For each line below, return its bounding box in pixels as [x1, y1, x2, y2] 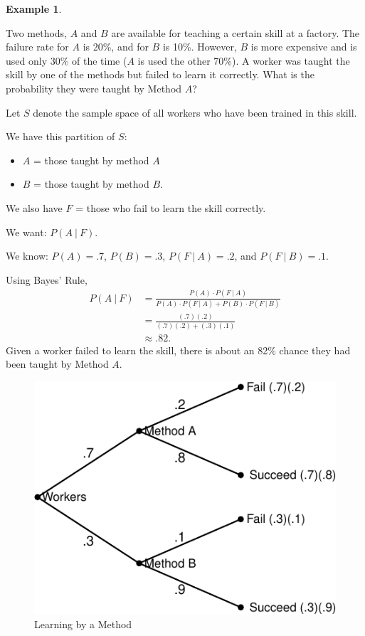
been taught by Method [6, 356, 109, 371]
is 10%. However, [162, 39, 237, 54]
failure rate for [6, 39, 69, 54]
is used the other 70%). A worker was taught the [137, 53, 350, 68]
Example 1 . [6, 1, 62, 16]
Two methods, [6, 25, 68, 40]
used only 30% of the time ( [6, 53, 127, 68]
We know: [6, 248, 48, 263]
